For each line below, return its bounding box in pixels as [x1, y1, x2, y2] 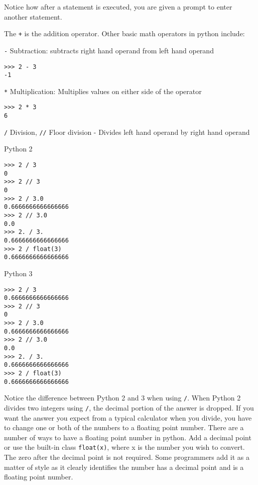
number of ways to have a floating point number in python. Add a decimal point [4, 432, 251, 442]
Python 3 [4, 268, 33, 278]
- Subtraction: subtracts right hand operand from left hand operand [4, 45, 214, 55]
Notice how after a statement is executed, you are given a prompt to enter [4, 2, 232, 12]
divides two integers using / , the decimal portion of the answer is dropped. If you [4, 402, 254, 413]
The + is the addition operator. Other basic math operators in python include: [4, 28, 245, 39]
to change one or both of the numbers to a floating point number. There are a [4, 422, 244, 433]
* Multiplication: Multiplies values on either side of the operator [4, 86, 202, 96]
